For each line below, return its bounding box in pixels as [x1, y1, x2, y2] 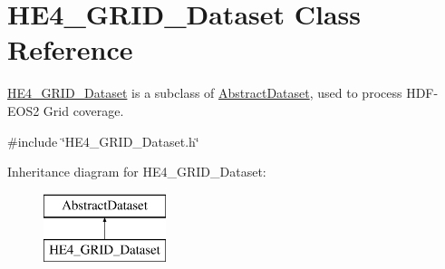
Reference [7, 31, 133, 68]
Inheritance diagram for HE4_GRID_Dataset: [7, 162, 266, 181]
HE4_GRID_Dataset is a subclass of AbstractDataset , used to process [7, 83, 402, 102]
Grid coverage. [43, 101, 124, 120]
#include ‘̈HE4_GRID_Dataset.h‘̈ [7, 131, 199, 150]
